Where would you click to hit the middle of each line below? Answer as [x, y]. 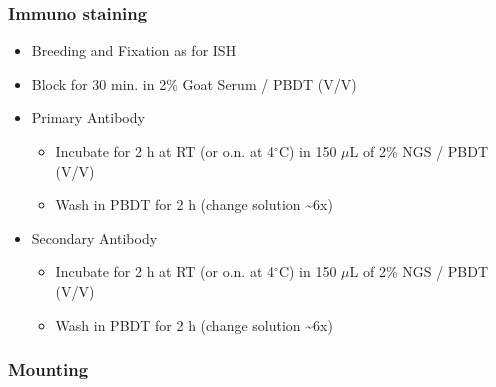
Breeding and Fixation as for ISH [134, 50]
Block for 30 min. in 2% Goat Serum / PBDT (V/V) [194, 83]
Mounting [48, 369]
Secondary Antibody [94, 237]
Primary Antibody [88, 117]
